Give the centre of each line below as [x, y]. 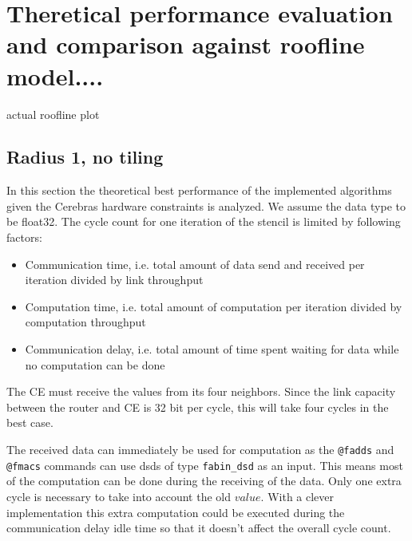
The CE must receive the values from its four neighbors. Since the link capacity [201, 391]
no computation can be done [95, 364]
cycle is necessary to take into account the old [119, 496]
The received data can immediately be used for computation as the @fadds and [200, 450]
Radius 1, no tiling [85, 157]
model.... [55, 75]
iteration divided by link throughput [114, 280]
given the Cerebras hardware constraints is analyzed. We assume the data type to [206, 205]
